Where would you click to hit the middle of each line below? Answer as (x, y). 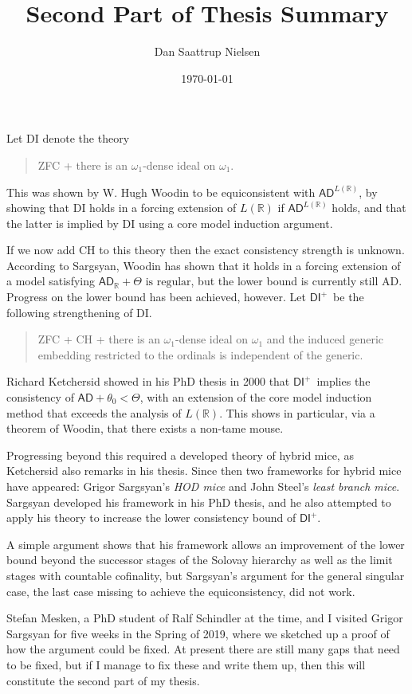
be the (349, 297)
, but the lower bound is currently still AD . (296, 281)
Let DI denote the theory (68, 138)
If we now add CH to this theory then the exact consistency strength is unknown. (206, 250)
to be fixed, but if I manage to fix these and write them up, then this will (186, 664)
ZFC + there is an (83, 165)
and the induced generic (325, 339)
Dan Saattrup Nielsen (207, 51)
